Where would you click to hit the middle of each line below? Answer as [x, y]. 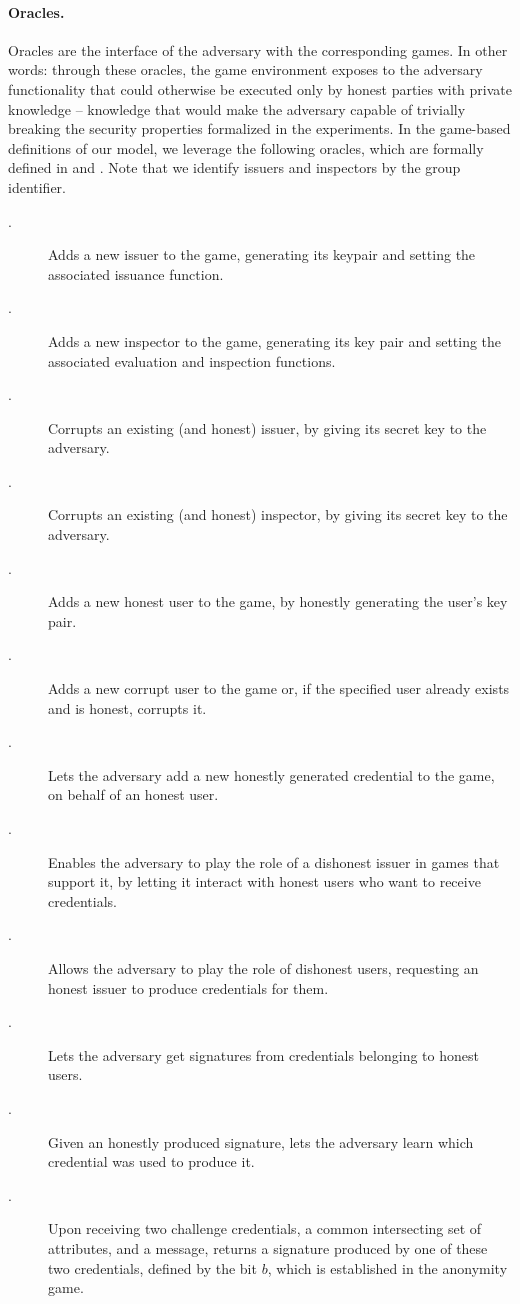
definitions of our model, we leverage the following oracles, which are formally [246, 147]
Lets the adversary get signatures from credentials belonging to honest [263, 1054]
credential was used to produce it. [151, 1161]
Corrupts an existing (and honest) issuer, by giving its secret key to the [267, 427]
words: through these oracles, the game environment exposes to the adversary [245, 69]
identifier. [37, 186]
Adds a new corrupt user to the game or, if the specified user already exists [279, 688]
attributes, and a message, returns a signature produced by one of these [268, 1247]
